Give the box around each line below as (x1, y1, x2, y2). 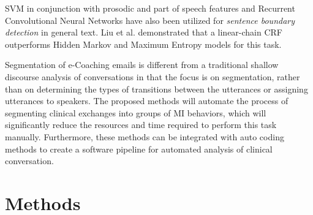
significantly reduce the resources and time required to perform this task (5, 118, 277, 131)
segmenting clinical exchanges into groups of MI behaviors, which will (5, 106, 266, 119)
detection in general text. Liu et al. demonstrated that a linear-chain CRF (5, 26, 282, 39)
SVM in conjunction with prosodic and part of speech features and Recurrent (5, 2, 295, 14)
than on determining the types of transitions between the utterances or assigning (5, 82, 308, 95)
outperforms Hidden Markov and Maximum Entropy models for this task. (5, 37, 282, 50)
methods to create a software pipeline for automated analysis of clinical (5, 142, 273, 155)
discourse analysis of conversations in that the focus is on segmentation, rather (5, 70, 300, 83)
